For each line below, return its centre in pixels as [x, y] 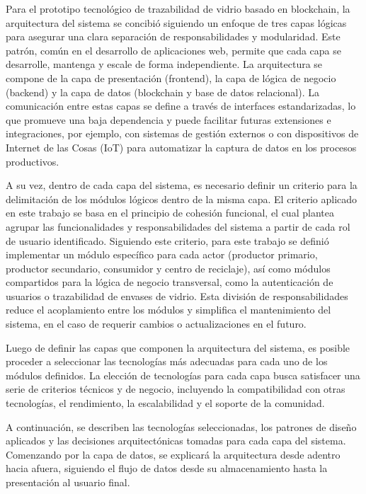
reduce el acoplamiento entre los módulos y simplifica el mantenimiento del [168, 310]
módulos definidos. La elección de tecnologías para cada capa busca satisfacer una [183, 375]
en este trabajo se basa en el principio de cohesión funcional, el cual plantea [170, 213]
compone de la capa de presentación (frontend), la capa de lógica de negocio [171, 77]
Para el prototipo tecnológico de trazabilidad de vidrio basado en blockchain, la [178, 8]
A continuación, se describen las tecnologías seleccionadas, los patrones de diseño [181, 426]
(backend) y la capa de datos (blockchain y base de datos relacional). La [163, 92]
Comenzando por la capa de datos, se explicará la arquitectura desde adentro [173, 454]
